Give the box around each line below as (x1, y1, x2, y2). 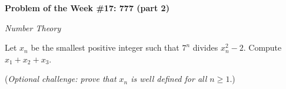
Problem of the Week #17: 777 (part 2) (5, 2, 169, 14)
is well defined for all (131, 72, 207, 85)
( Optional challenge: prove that (5, 72, 117, 85)
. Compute (243, 41, 282, 54)
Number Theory (5, 21, 61, 34)
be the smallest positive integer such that (31, 41, 179, 54)
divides (192, 41, 218, 54)
